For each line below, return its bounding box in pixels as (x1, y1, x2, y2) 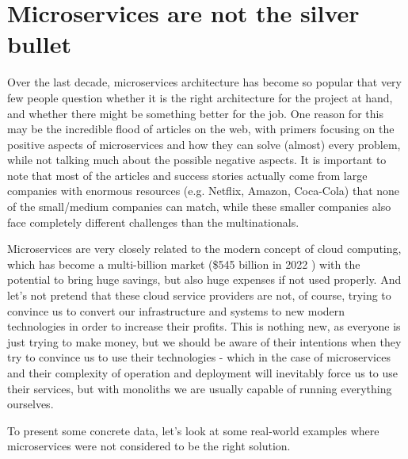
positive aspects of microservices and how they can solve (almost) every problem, (7, 136, 401, 152)
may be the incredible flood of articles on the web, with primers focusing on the (7, 120, 395, 137)
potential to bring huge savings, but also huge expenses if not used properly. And (7, 271, 402, 288)
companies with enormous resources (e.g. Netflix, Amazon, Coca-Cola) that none (7, 182, 400, 199)
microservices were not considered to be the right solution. (7, 438, 291, 454)
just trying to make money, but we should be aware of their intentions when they (7, 333, 402, 350)
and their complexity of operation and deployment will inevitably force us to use (7, 365, 398, 381)
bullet (7, 28, 71, 60)
